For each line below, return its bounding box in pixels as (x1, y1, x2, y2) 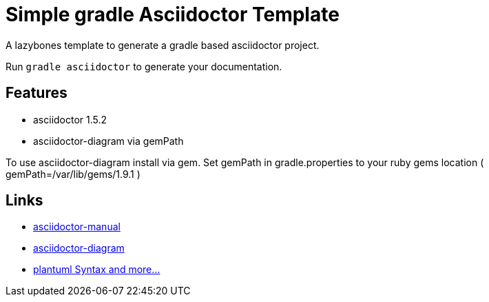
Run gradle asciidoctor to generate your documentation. (6, 60, 282, 72)
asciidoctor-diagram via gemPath (33, 134, 184, 147)
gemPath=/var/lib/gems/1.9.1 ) (6, 168, 141, 180)
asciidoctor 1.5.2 (33, 113, 107, 125)
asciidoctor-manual (33, 221, 121, 233)
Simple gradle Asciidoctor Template (6, 3, 340, 26)
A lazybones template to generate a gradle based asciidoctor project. (6, 39, 320, 51)
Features (6, 84, 67, 102)
